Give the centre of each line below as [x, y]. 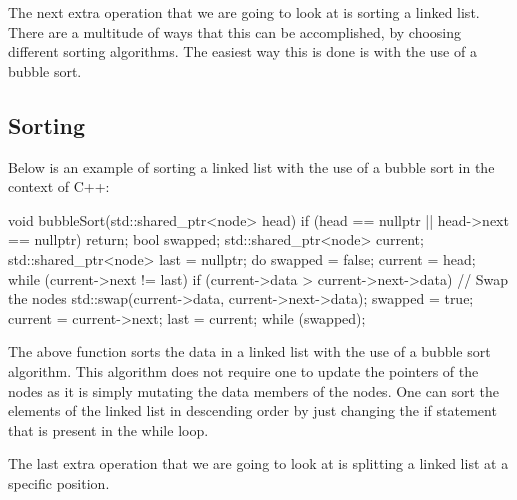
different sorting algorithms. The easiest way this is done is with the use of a [242, 51]
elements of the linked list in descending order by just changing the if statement [252, 410]
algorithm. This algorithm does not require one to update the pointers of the [243, 370]
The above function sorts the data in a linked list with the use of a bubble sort [249, 351]
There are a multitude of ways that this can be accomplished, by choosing [235, 31]
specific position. [59, 482]
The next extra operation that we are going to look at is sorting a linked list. [244, 12]
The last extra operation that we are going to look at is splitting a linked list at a [258, 463]
